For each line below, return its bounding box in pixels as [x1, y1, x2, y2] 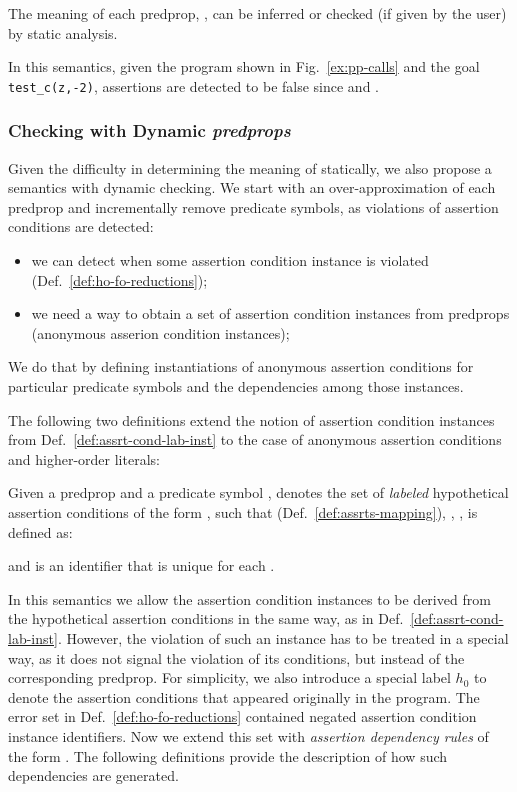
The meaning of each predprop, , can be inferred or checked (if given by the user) [8, 3, 507, 23]
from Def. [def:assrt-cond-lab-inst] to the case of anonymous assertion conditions [8, 429, 502, 450]
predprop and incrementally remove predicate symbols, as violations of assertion [8, 196, 499, 217]
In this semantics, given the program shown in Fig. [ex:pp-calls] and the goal [8, 56, 480, 77]
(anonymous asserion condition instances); [31, 322, 290, 343]
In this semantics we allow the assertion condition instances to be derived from [8, 588, 491, 609]
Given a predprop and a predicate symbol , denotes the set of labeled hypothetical [8, 482, 509, 503]
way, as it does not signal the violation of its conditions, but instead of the [8, 647, 465, 668]
